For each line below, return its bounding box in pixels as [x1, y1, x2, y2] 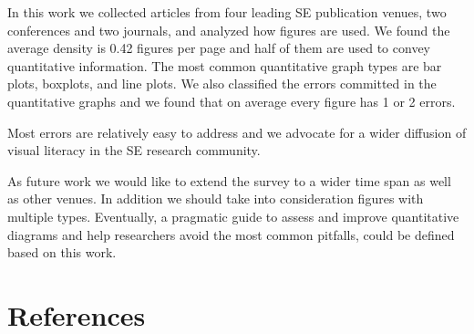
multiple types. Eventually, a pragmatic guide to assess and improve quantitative [7, 206, 459, 225]
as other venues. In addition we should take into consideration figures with [7, 189, 424, 208]
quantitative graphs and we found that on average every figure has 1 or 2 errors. [7, 91, 456, 110]
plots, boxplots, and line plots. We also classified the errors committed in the [7, 74, 437, 93]
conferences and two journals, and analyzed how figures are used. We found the [7, 20, 450, 39]
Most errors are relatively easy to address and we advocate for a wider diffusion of [7, 122, 467, 141]
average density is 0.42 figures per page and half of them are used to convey [7, 38, 430, 57]
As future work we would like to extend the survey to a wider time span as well [7, 171, 451, 190]
